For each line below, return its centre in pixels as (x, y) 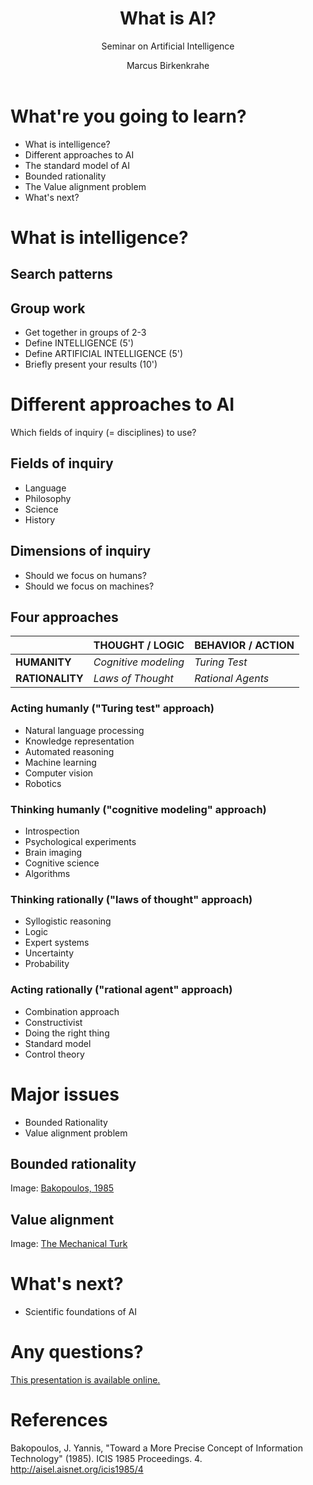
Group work (48, 308)
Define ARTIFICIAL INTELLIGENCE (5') (104, 354)
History (40, 519)
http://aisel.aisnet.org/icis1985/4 (77, 1469)
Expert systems (57, 943)
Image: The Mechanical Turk (69, 1244)
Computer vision (59, 773)
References (59, 1420)
